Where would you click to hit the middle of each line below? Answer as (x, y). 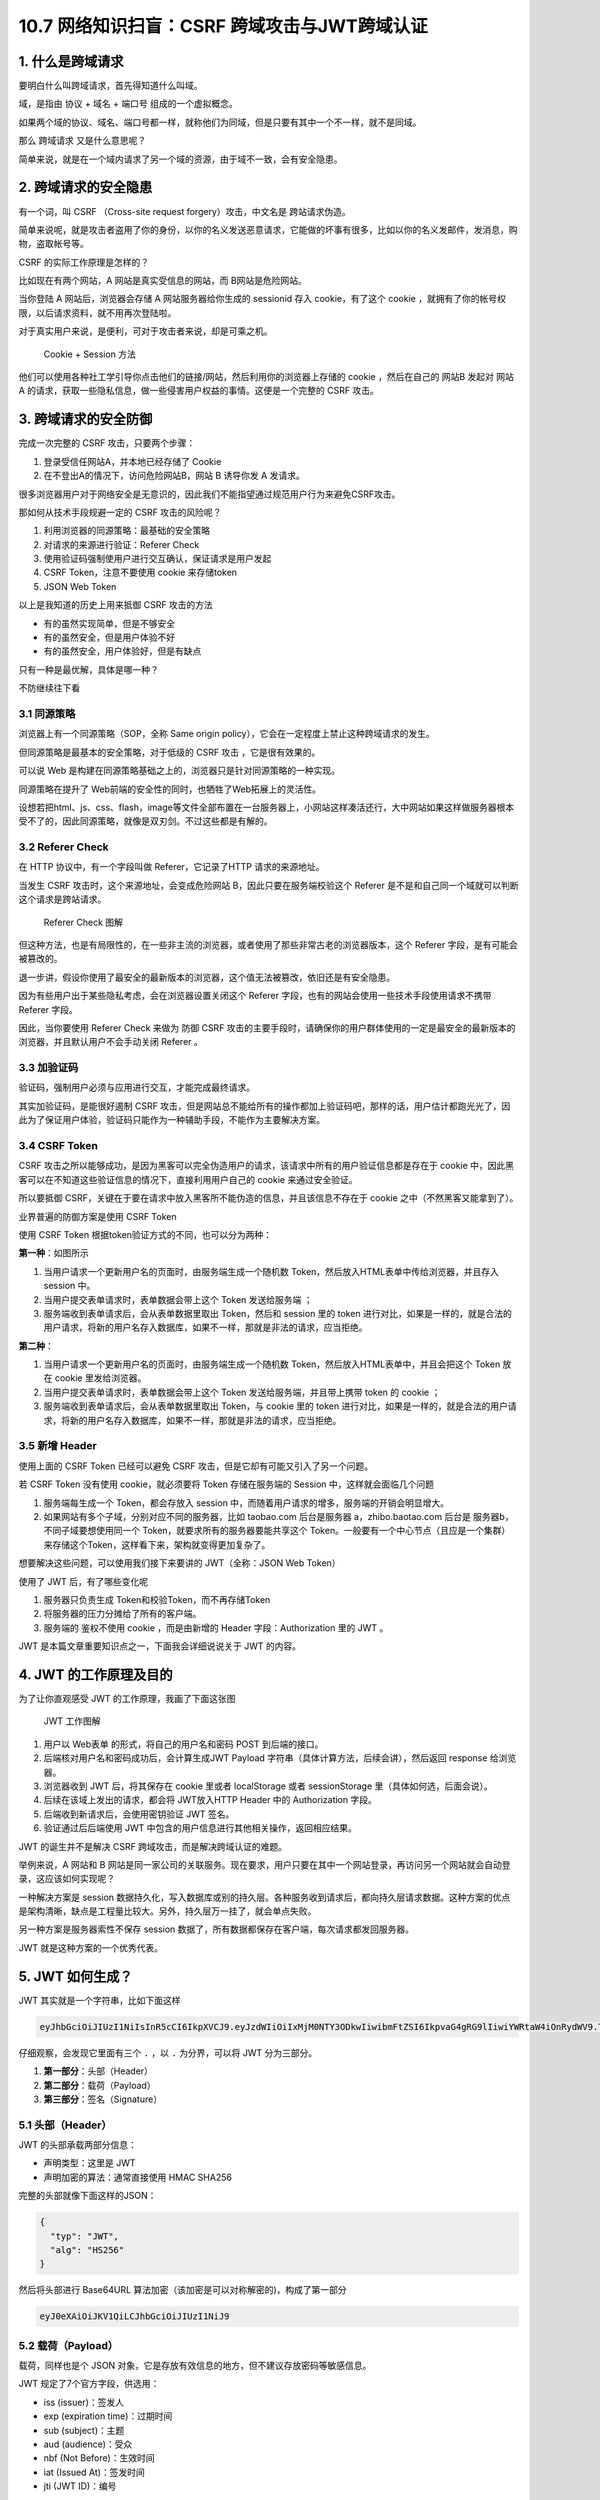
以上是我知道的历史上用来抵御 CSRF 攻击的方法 (116, 605)
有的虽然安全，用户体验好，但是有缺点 (122, 651)
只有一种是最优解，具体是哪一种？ (88, 669)
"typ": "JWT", (85, 2236)
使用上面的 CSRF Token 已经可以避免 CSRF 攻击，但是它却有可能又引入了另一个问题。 (196, 1466)
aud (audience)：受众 (88, 2444)
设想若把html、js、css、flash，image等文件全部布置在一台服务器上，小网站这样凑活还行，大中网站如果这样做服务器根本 (266, 807)
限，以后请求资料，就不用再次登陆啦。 (97, 312)
